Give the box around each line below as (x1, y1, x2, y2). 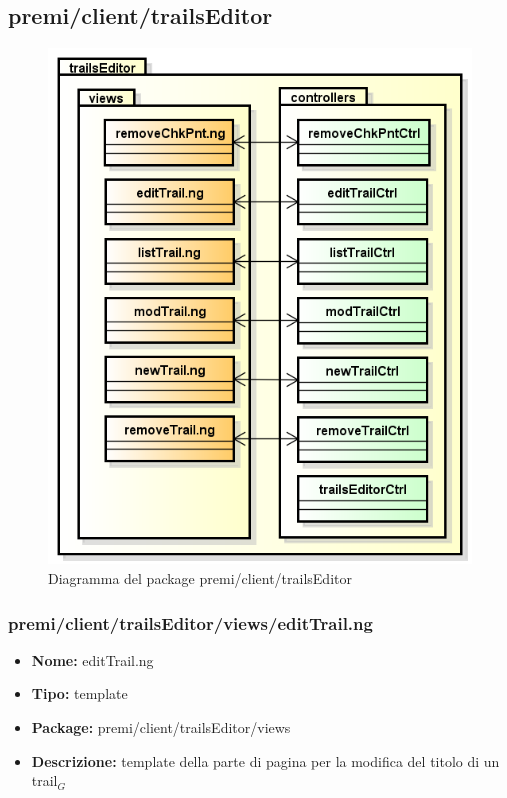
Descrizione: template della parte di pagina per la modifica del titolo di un (31, 750, 500, 771)
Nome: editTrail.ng (31, 649, 154, 670)
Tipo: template (31, 683, 128, 704)
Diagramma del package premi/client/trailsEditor (48, 568, 352, 589)
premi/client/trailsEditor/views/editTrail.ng (8, 610, 373, 635)
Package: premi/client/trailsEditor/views (31, 717, 291, 738)
